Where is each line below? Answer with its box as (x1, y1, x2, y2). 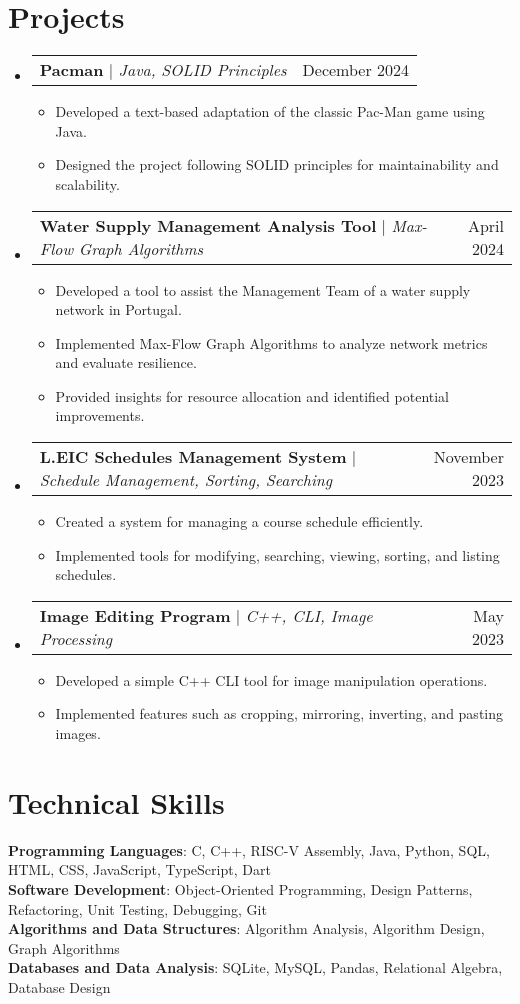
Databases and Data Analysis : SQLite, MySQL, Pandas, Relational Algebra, (8, 957, 503, 978)
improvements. (55, 405, 145, 426)
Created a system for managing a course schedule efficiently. (55, 511, 424, 532)
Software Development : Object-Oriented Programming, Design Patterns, (8, 878, 473, 899)
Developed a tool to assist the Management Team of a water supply (55, 279, 471, 300)
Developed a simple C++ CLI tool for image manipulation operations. (55, 669, 488, 690)
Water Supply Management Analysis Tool (39, 213, 377, 237)
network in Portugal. (55, 299, 182, 320)
